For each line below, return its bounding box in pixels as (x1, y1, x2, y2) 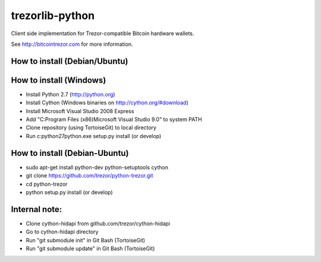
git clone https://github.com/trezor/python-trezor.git (26, 172, 153, 179)
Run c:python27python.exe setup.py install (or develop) (26, 132, 162, 139)
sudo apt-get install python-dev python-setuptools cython (26, 164, 169, 171)
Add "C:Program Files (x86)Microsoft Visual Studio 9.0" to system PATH (26, 116, 202, 123)
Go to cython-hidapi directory (26, 228, 99, 235)
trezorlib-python (11, 9, 95, 22)
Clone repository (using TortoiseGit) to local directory (26, 124, 157, 131)
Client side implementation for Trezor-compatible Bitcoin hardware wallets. (11, 30, 194, 37)
